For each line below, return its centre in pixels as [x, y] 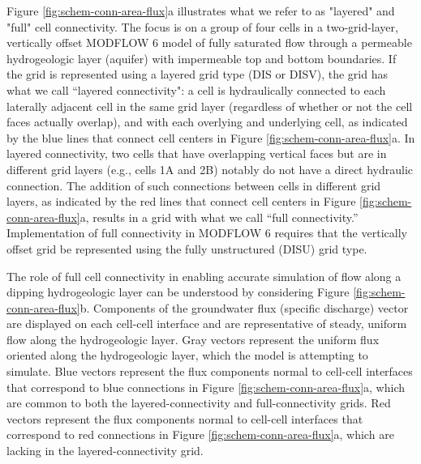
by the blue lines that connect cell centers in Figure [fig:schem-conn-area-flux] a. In [211, 137]
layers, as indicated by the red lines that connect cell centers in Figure [181, 201]
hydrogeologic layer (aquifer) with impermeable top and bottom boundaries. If [202, 58]
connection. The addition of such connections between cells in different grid [194, 185]
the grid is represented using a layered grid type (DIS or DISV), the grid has [197, 74]
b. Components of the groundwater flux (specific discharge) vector [244, 307]
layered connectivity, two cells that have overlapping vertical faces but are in [197, 153]
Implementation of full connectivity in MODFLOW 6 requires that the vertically [207, 233]
